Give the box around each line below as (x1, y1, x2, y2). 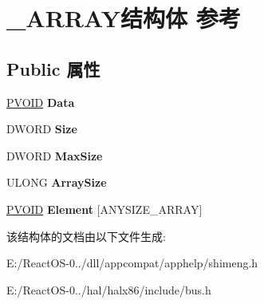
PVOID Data (6, 93, 75, 110)
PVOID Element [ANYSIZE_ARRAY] (6, 200, 203, 217)
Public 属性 (6, 56, 100, 81)
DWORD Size (6, 120, 77, 137)
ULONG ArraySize (6, 174, 107, 191)
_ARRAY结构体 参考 (6, 2, 241, 34)
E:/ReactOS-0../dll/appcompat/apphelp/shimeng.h (6, 255, 258, 271)
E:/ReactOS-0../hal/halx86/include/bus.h (6, 281, 211, 298)
